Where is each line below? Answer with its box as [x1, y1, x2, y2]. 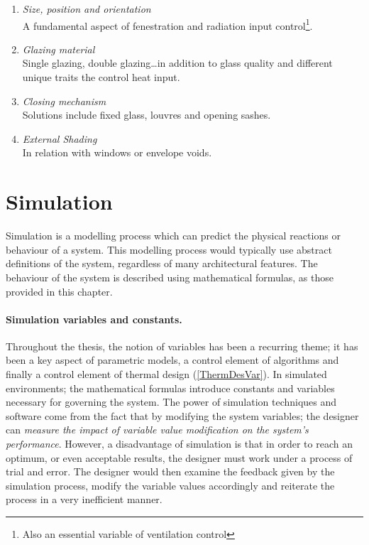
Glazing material [22, 41, 95, 56]
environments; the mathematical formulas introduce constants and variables [6, 380, 335, 395]
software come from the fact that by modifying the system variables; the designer [6, 408, 359, 423]
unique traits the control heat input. [22, 70, 180, 85]
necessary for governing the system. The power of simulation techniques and [6, 394, 337, 409]
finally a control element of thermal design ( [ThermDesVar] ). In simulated [6, 367, 327, 382]
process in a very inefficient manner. [6, 492, 163, 507]
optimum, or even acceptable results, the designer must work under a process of [6, 450, 353, 465]
